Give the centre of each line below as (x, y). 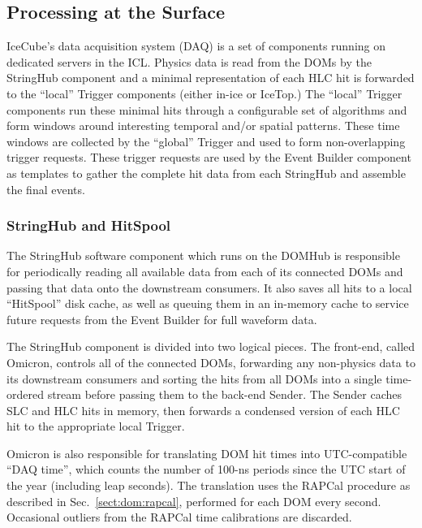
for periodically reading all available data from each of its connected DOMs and (205, 271)
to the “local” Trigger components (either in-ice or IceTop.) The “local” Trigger (205, 93)
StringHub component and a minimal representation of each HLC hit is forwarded (211, 78)
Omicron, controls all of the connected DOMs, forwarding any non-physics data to (211, 362)
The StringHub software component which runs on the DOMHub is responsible (203, 255)
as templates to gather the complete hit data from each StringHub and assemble (206, 173)
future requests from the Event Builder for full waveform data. (162, 319)
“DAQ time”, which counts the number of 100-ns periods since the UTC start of (206, 469)
